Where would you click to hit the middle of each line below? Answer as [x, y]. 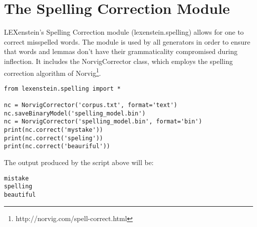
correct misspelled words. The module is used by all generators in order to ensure [127, 41]
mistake [17, 178]
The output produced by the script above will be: [79, 162]
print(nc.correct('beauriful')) [57, 146]
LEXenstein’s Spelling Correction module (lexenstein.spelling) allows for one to [124, 32]
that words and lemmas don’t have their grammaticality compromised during [121, 51]
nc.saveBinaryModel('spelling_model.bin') [75, 113]
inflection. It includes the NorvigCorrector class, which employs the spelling [118, 61]
